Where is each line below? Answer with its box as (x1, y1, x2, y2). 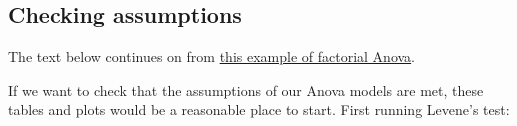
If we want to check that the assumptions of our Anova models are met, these (8, 79, 484, 100)
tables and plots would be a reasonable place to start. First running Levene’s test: (8, 99, 510, 120)
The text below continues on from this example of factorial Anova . (8, 46, 416, 67)
